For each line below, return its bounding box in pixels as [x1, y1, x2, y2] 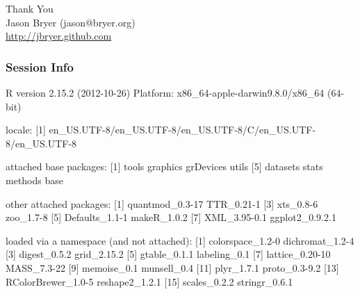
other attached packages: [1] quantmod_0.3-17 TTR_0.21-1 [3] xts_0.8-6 [6, 196, 318, 211]
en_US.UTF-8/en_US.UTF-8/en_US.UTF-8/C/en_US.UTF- [49, 122, 316, 137]
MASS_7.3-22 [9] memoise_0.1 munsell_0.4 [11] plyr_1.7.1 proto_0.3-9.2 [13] [6, 260, 339, 275]
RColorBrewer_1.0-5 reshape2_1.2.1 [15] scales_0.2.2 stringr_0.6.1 [6, 274, 293, 288]
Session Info [6, 58, 74, 75]
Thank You [6, 1, 54, 15]
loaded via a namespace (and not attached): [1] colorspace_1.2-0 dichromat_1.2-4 [6, 233, 354, 247]
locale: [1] [6, 122, 46, 137]
